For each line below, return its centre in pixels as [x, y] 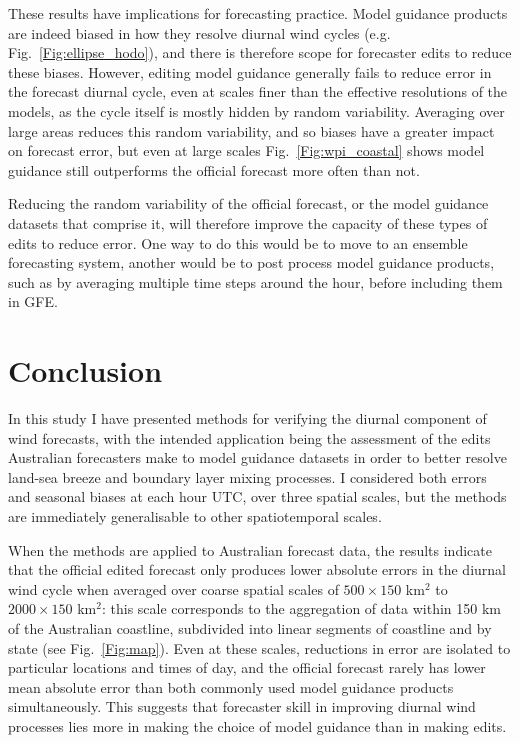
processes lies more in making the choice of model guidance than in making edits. [257, 725]
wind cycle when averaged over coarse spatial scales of [173, 588]
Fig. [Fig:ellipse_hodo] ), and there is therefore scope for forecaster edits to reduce [260, 52]
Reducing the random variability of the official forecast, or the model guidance [248, 203]
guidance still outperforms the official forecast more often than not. [214, 169]
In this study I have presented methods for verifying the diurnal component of [247, 418]
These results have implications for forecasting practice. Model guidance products [258, 13]
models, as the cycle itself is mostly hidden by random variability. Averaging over [256, 110]
